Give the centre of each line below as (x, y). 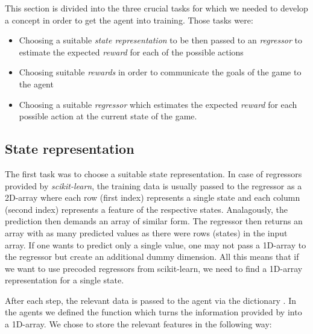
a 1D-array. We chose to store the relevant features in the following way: (138, 324)
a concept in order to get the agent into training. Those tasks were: (129, 20)
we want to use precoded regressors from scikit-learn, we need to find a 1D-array (154, 268)
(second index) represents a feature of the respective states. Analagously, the (146, 209)
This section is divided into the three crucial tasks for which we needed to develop (156, 8)
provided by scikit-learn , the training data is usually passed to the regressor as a (153, 185)
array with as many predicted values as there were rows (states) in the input (146, 232)
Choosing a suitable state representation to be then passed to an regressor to (161, 40)
